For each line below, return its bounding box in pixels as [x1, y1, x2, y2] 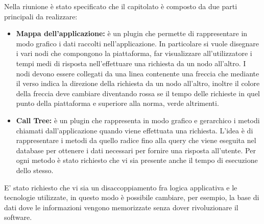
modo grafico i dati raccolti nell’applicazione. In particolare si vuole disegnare [16, 38, 259, 48]
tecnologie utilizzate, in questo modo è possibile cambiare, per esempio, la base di [4, 192, 259, 203]
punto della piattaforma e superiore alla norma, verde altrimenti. [16, 98, 219, 108]
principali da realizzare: [4, 11, 78, 21]
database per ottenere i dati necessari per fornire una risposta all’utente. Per [16, 145, 256, 155]
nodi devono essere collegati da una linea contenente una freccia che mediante [16, 68, 259, 78]
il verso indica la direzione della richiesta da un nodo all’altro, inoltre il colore [16, 78, 260, 89]
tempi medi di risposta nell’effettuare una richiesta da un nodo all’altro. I [16, 58, 246, 68]
